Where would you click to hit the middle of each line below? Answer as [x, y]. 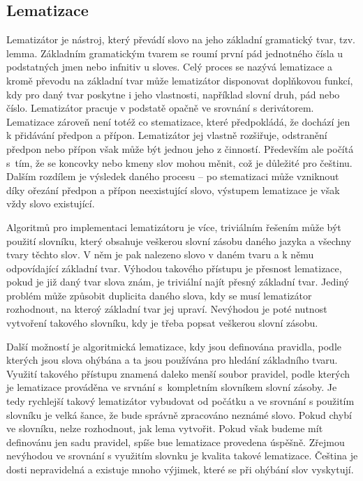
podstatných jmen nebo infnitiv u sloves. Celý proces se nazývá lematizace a [170, 67]
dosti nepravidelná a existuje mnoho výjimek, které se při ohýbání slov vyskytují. [180, 469]
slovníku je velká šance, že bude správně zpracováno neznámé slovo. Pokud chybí [179, 414]
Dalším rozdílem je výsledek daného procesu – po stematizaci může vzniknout [173, 176]
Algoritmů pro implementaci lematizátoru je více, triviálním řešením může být [174, 227]
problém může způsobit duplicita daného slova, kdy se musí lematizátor [159, 295]
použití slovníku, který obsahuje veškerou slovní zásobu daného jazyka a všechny [179, 240]
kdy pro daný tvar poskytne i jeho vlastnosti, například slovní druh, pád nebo [173, 94]
